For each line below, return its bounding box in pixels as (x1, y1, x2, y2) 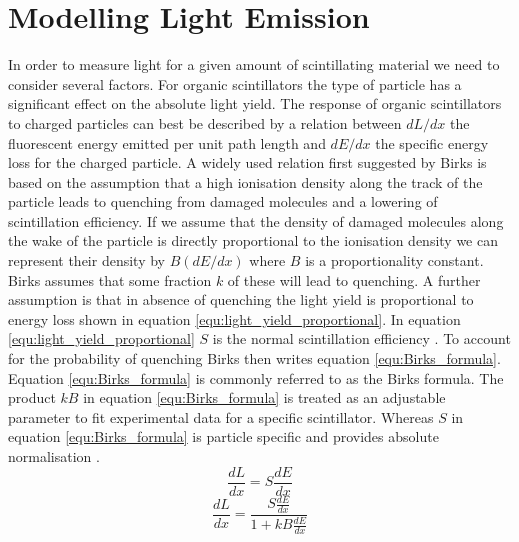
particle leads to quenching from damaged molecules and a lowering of (8, 191, 438, 212)
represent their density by (8, 250, 165, 271)
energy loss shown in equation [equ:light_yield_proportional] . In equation (8, 308, 461, 329)
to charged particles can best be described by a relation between (8, 112, 402, 133)
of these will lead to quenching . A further (227, 269, 481, 290)
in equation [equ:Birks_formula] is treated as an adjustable (83, 387, 446, 408)
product (8, 387, 56, 408)
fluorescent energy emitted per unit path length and (8, 132, 326, 153)
